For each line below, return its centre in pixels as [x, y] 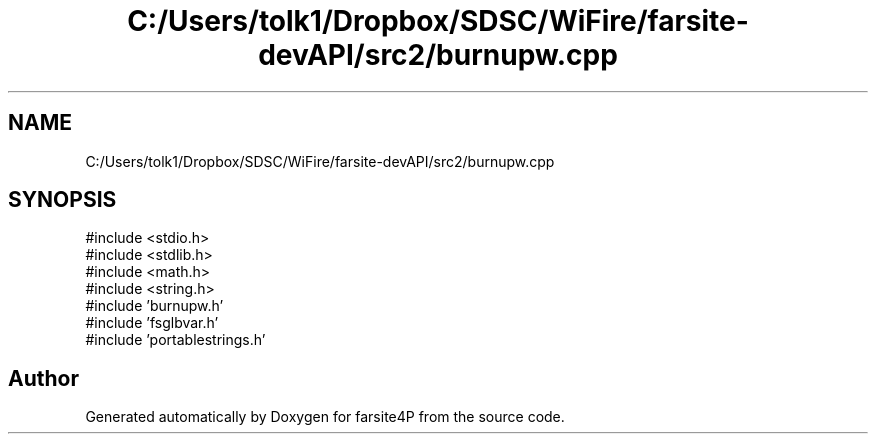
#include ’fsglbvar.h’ [152, 323]
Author [43, 378]
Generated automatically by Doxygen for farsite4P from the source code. [325, 417]
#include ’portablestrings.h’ [175, 340]
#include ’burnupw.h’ [154, 306]
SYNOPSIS [62, 200]
